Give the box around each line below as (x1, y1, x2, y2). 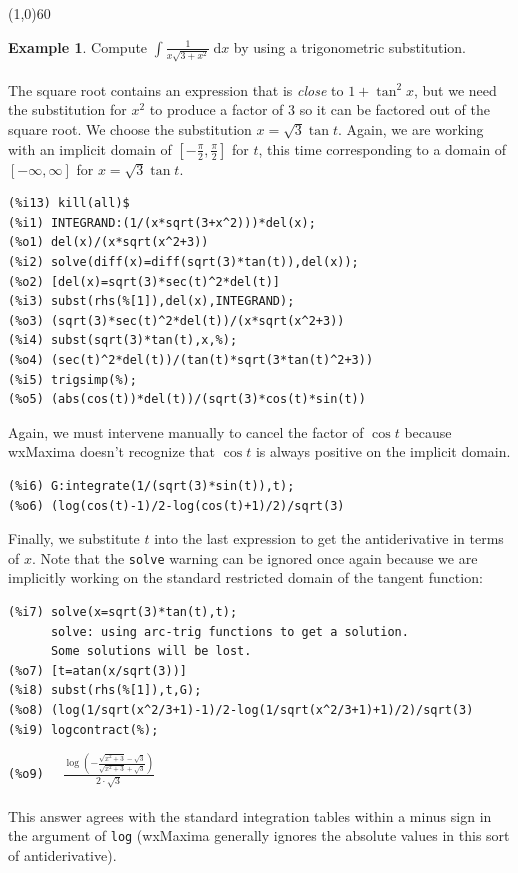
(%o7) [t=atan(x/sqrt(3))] (8, 663, 187, 678)
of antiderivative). (8, 845, 117, 866)
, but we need (414, 79, 497, 100)
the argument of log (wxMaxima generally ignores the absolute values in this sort (8, 825, 510, 846)
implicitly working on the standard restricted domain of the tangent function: (8, 567, 483, 588)
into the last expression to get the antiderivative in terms (154, 528, 504, 549)
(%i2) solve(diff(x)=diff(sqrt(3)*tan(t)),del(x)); (8, 255, 359, 270)
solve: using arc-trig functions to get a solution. (50, 624, 409, 639)
